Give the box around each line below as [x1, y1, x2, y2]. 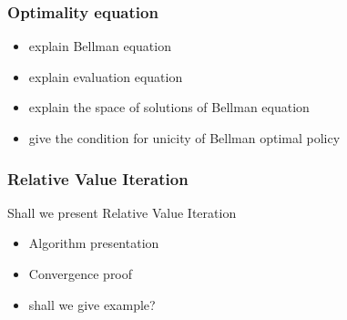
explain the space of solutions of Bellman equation [28, 98, 310, 117]
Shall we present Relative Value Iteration [7, 202, 237, 222]
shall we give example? [28, 294, 156, 314]
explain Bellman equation [28, 36, 171, 56]
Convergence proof [28, 264, 133, 283]
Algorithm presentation [28, 233, 159, 253]
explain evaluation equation [28, 67, 183, 86]
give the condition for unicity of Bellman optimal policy [28, 129, 341, 147]
